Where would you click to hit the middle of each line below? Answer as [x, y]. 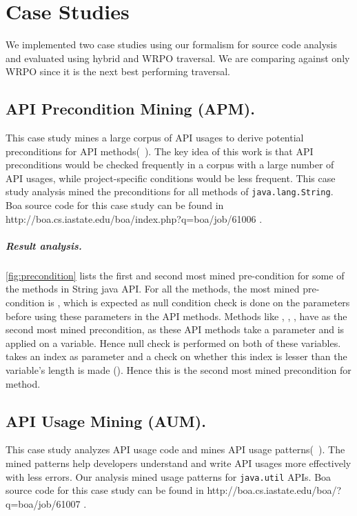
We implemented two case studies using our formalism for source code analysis [171, 44]
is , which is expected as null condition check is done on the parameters [199, 302]
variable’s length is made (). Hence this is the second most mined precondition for [178, 370]
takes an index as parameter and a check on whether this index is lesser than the [176, 356]
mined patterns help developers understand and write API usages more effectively [178, 463]
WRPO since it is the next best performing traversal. [118, 71]
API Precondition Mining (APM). [130, 109]
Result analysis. [44, 245]
